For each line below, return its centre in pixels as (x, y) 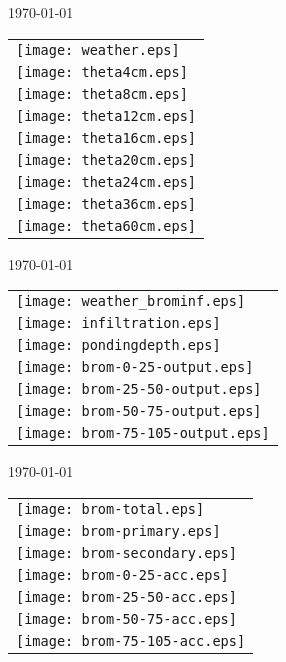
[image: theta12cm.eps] (106, 115)
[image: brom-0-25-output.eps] (135, 367)
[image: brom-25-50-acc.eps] (126, 596)
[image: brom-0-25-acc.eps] (122, 574)
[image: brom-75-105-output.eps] (143, 433)
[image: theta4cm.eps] (102, 71)
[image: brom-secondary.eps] (126, 552)
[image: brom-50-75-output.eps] (139, 411)
